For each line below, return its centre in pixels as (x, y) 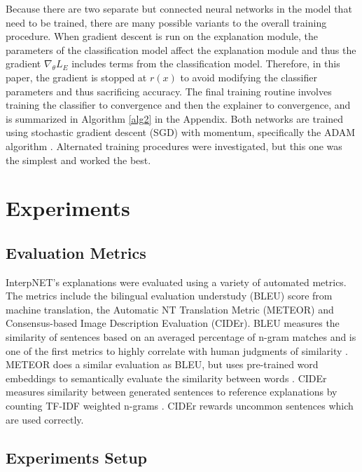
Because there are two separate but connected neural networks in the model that (179, 8)
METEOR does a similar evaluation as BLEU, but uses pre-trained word (162, 364)
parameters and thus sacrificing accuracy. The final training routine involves (169, 91)
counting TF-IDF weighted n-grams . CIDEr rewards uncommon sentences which (180, 406)
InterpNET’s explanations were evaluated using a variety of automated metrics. (176, 282)
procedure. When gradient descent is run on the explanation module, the (162, 36)
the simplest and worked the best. (78, 160)
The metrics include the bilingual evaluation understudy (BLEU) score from (169, 296)
